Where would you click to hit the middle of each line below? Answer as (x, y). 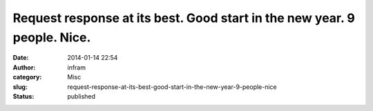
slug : (20, 87)
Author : (24, 67)
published (82, 96)
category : (27, 77)
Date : (21, 58)
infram (77, 67)
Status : (23, 96)
